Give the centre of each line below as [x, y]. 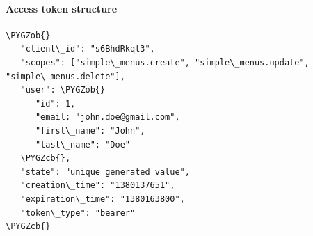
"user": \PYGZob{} [63, 90]
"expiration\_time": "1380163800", [103, 199]
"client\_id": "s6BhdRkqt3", [88, 49]
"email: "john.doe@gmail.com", [107, 117]
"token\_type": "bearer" [78, 213]
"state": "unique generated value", [105, 172]
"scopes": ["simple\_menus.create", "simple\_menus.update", [165, 62]
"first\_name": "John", [90, 131]
